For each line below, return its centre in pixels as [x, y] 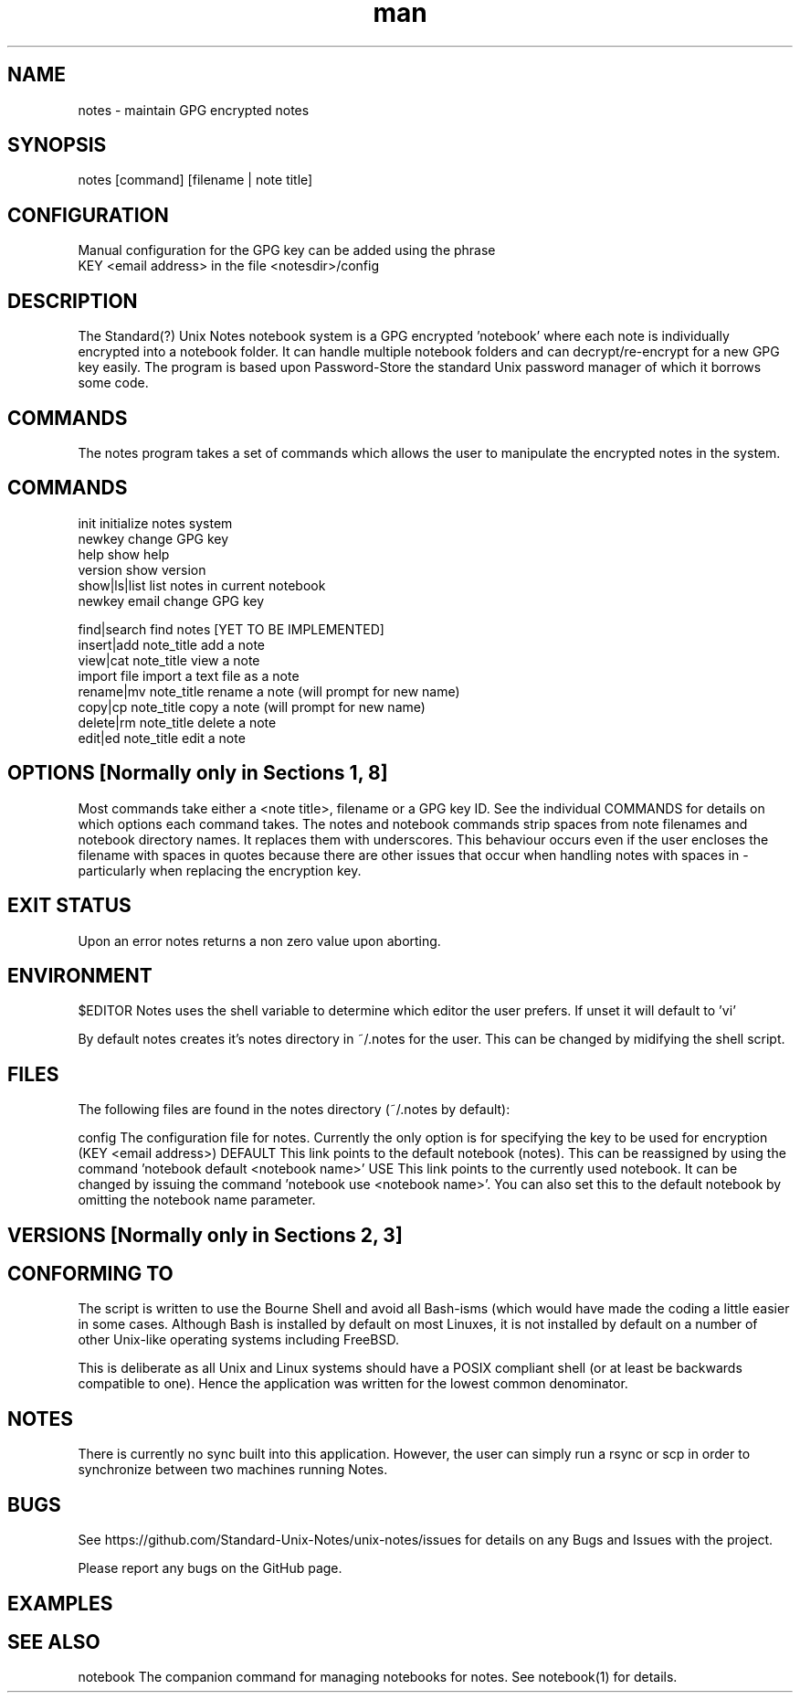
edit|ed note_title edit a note [162, 738]
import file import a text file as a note [189, 675]
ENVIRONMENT [80, 975]
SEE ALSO [54, 1642]
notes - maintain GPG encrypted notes [194, 110]
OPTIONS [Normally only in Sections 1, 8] [198, 773]
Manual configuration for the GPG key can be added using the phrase [287, 250]
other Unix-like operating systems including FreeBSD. [238, 1340]
